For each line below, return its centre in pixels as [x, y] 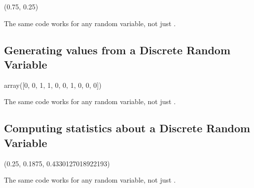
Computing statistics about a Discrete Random [127, 128]
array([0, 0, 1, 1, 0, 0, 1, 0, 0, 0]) [53, 85]
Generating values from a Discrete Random [117, 50]
